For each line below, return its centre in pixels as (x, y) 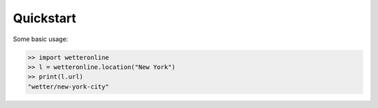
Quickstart (45, 18)
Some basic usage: (41, 39)
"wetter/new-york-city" (69, 86)
